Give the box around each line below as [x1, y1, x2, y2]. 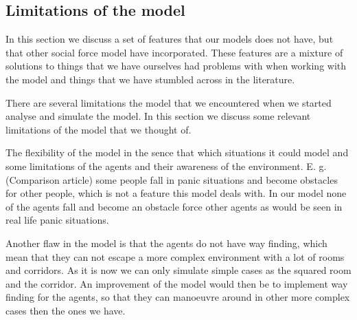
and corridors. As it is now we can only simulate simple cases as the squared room [5, 263, 352, 277]
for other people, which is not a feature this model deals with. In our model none [5, 186, 347, 200]
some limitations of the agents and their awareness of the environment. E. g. [5, 158, 327, 173]
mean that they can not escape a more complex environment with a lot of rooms [5, 249, 345, 264]
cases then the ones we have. [5, 303, 126, 317]
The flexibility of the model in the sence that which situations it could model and [5, 145, 349, 160]
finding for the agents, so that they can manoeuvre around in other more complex [5, 290, 350, 304]
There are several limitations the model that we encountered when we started [5, 95, 332, 109]
